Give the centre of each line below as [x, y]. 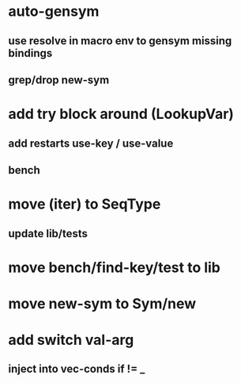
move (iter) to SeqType [85, 204]
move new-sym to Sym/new [102, 303]
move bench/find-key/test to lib [115, 267]
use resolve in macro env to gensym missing [120, 41]
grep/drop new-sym [59, 80]
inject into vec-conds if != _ [77, 369]
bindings [30, 53]
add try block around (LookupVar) [121, 114]
